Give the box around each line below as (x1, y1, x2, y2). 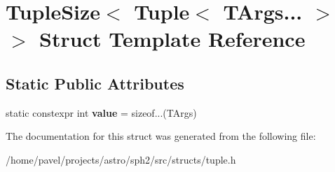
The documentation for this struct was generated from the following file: (6, 129, 316, 143)
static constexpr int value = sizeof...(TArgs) (6, 105, 197, 120)
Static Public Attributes (6, 72, 184, 94)
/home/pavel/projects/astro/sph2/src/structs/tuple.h (6, 152, 236, 166)
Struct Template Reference (39, 24, 306, 53)
